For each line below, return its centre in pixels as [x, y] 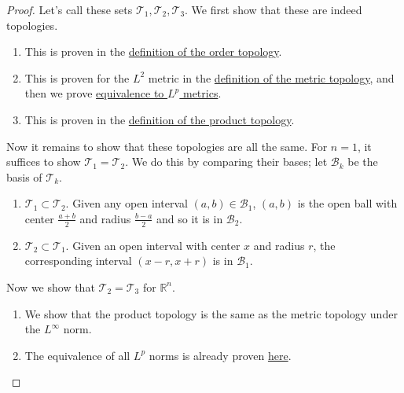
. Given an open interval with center [153, 245]
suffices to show [44, 162]
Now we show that [51, 286]
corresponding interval [78, 261]
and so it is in [190, 218]
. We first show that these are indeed [274, 9]
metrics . [202, 93]
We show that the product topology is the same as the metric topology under [211, 313]
